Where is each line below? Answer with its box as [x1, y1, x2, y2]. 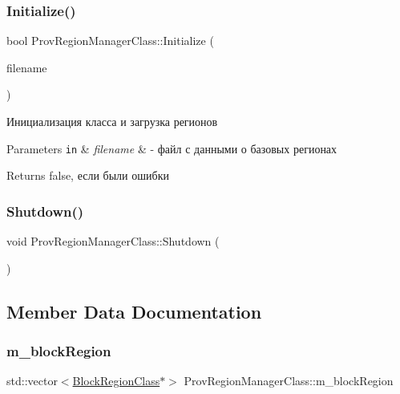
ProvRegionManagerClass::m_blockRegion [184, 372, 394, 389]
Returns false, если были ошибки [6, 167, 169, 184]
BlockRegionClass [72, 372, 160, 389]
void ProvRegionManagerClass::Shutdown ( [6, 233, 220, 250]
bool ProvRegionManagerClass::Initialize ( [6, 32, 214, 49]
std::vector [6, 372, 58, 389]
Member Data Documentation [6, 299, 262, 323]
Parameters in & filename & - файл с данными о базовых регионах [6, 140, 337, 156]
